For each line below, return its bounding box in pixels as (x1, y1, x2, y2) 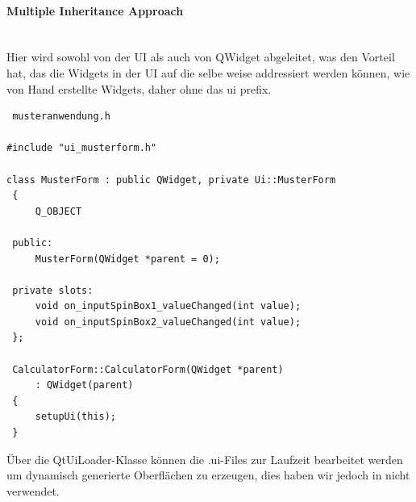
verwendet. (6, 482, 60, 499)
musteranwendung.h (12, 111, 110, 123)
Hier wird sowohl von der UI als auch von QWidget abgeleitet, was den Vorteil (6, 48, 395, 65)
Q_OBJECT (35, 205, 82, 217)
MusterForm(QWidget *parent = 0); (35, 253, 220, 265)
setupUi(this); (35, 411, 117, 423)
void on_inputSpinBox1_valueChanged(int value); (35, 300, 302, 312)
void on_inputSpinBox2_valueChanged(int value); (35, 316, 302, 328)
